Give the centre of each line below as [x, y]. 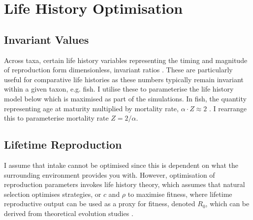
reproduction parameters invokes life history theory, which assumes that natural [125, 184]
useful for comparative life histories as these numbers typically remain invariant [124, 79]
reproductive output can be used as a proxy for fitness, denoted [100, 204]
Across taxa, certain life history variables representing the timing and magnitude [126, 60]
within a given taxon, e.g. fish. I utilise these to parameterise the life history [119, 89]
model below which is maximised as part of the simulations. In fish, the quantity [125, 98]
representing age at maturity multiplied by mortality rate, [91, 108]
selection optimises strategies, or [53, 194]
